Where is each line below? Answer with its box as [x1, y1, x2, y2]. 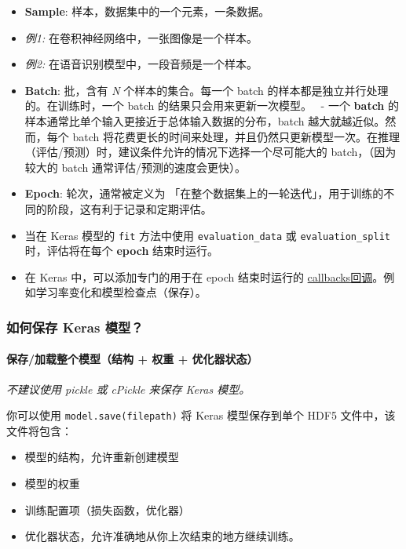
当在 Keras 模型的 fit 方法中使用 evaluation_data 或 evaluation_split [24, 227, 390, 243]
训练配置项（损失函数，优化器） [24, 501, 190, 518]
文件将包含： [6, 422, 72, 438]
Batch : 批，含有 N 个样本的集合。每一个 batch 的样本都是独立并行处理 [24, 82, 389, 98]
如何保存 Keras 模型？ [6, 317, 144, 336]
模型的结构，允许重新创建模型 [24, 449, 179, 465]
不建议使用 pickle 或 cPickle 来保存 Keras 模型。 [6, 380, 251, 397]
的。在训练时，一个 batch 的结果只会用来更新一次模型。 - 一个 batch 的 [24, 97, 399, 114]
